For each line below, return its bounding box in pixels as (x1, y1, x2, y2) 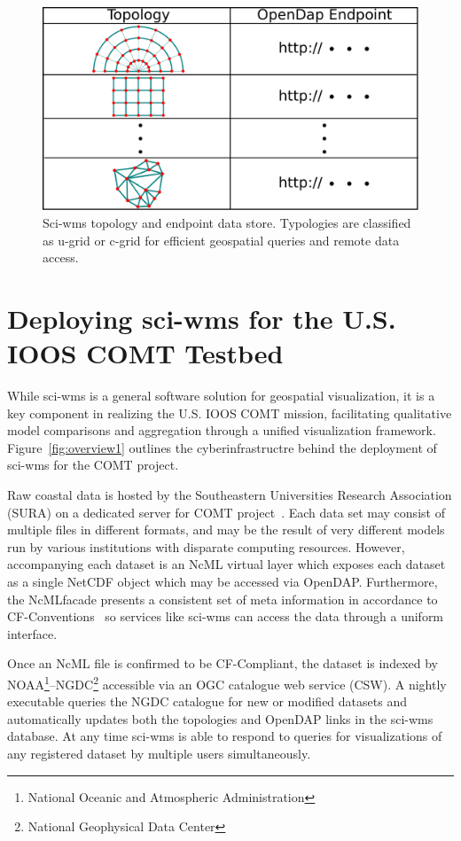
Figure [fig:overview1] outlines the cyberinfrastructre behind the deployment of (7, 438, 437, 456)
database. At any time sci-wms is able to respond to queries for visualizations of (7, 727, 442, 745)
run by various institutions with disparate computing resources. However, (7, 537, 405, 556)
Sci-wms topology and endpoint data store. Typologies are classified (43, 213, 411, 231)
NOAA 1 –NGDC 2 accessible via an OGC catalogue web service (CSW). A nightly (7, 672, 447, 693)
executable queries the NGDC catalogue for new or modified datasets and (7, 692, 407, 711)
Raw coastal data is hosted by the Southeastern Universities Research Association (7, 486, 452, 504)
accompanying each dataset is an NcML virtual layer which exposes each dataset (7, 555, 446, 573)
